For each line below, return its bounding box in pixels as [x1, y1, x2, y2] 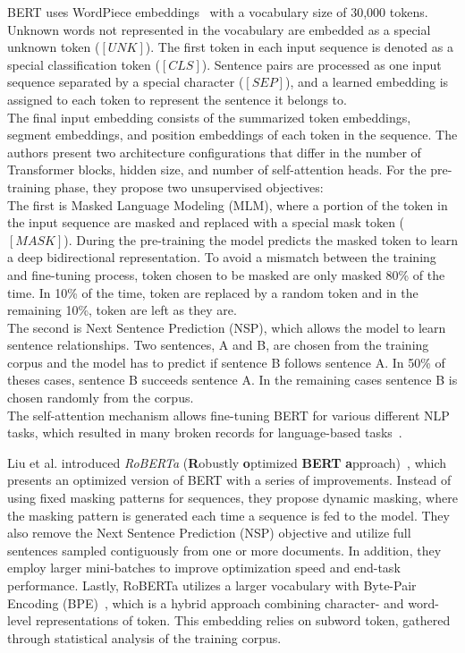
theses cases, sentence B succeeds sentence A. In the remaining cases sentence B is [7, 370, 458, 389]
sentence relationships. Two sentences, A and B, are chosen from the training [7, 335, 429, 354]
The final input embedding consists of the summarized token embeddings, [7, 107, 411, 126]
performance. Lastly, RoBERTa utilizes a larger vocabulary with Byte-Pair [7, 576, 417, 594]
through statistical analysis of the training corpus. [7, 628, 282, 647]
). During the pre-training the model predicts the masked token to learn [63, 230, 459, 249]
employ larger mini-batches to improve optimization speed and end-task [7, 558, 401, 577]
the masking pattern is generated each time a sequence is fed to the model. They [7, 505, 450, 524]
